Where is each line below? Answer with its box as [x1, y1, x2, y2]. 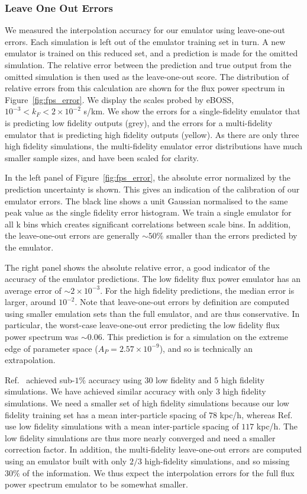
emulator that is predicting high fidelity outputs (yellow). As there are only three [5, 128, 299, 140]
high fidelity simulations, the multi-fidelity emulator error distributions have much [5, 140, 302, 152]
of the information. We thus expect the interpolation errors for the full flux [22, 466, 295, 479]
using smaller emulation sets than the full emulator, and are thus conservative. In [5, 307, 300, 319]
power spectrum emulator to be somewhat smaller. [5, 478, 188, 490]
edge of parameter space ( [5, 342, 98, 354]
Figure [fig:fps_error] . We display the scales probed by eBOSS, [5, 93, 234, 105]
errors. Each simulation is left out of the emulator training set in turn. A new [5, 35, 286, 47]
